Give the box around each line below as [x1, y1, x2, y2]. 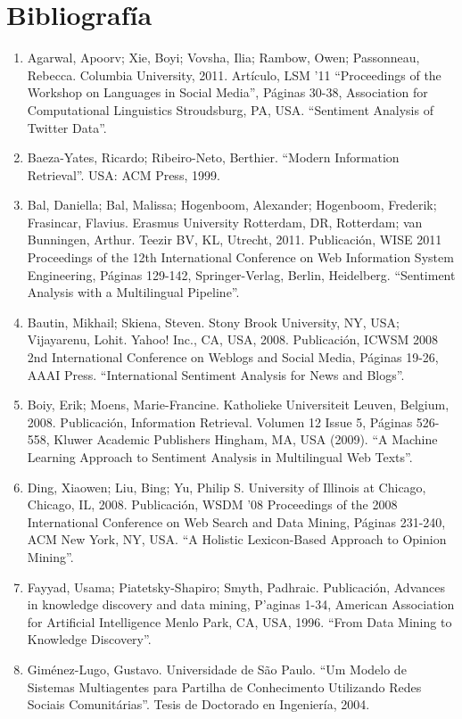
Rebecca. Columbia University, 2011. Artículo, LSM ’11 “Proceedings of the [27, 65, 441, 84]
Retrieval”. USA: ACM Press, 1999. [27, 165, 220, 184]
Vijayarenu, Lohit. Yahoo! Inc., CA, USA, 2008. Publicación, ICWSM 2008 [27, 330, 438, 349]
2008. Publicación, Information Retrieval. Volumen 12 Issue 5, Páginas [27, 412, 413, 431]
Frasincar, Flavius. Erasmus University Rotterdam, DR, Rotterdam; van [27, 212, 423, 231]
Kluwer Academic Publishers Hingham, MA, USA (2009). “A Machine [54, 430, 438, 449]
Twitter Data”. [27, 118, 107, 136]
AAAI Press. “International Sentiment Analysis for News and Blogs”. [27, 365, 405, 384]
